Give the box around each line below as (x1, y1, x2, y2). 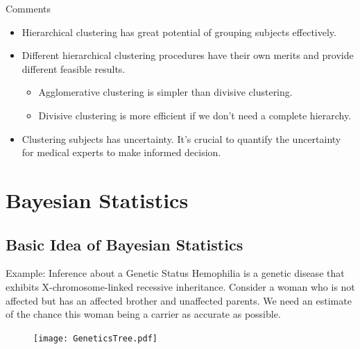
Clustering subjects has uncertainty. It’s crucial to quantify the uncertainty (22, 131, 341, 146)
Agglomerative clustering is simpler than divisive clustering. (38, 85, 293, 99)
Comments (6, 1, 51, 15)
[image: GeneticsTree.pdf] (33, 333, 157, 343)
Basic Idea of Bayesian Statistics (6, 233, 243, 255)
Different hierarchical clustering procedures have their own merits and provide (22, 48, 354, 62)
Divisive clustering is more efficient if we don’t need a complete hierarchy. (38, 108, 352, 122)
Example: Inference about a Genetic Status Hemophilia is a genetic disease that (6, 266, 345, 280)
